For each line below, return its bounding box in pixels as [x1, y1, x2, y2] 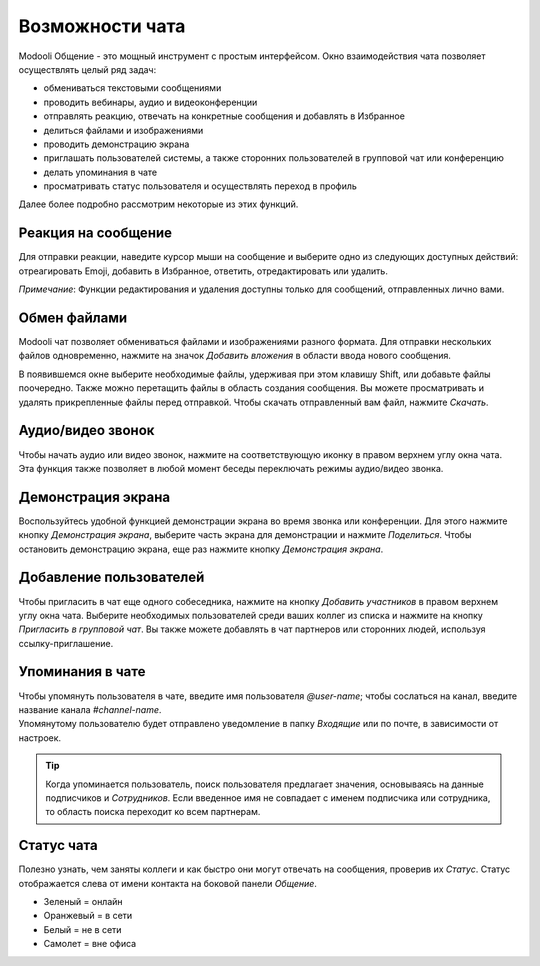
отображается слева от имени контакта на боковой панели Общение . [18, 877, 317, 889]
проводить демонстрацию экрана [43, 138, 190, 150]
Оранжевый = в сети [43, 910, 133, 922]
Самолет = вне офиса [43, 938, 137, 950]
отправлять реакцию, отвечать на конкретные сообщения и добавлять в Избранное [43, 110, 405, 122]
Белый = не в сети [43, 923, 122, 935]
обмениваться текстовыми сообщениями [43, 82, 222, 94]
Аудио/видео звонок [18, 422, 155, 439]
